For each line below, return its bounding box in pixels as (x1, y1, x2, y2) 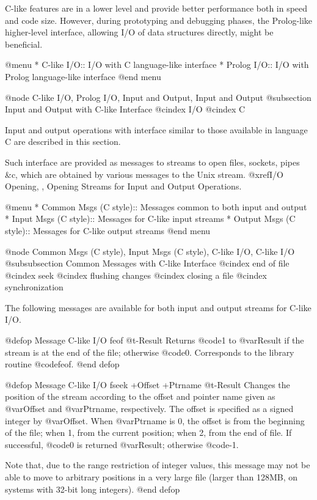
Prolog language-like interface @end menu (5, 70, 161, 83)
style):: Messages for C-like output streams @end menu (5, 224, 211, 237)
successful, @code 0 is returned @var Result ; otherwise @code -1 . (5, 438, 239, 450)
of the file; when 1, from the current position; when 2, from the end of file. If (5, 426, 292, 439)
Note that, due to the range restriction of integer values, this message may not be (5, 458, 310, 471)
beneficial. (5, 37, 43, 50)
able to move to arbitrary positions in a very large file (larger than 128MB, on (5, 471, 297, 483)
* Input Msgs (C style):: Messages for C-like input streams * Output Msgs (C (5, 212, 296, 225)
